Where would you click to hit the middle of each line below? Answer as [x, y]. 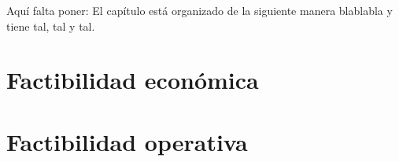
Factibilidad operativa [127, 141]
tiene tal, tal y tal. [51, 26]
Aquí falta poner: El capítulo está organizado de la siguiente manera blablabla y [199, 10]
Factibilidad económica [133, 80]
